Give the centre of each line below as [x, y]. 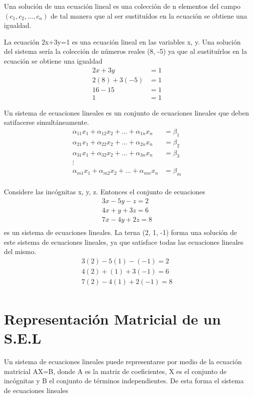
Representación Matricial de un [113, 319]
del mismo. [20, 251]
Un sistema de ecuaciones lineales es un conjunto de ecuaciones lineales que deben [126, 112]
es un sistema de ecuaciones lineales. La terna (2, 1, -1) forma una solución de [121, 232]
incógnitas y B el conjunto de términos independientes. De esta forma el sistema [124, 381]
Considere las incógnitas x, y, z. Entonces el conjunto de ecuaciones [105, 192]
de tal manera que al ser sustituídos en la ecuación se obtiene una [149, 15]
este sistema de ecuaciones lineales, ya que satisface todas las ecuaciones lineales [124, 242]
